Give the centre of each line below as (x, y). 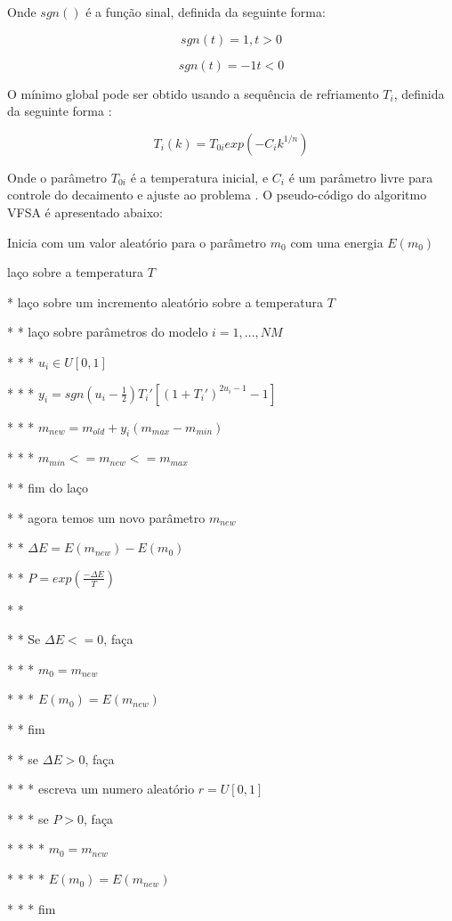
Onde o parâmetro (57, 177)
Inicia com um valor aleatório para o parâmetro (137, 242)
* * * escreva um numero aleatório (101, 789)
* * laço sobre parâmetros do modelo (108, 332)
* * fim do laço (48, 487)
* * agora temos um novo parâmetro (106, 517)
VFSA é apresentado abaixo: (85, 212)
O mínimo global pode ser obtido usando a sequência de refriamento (193, 93)
